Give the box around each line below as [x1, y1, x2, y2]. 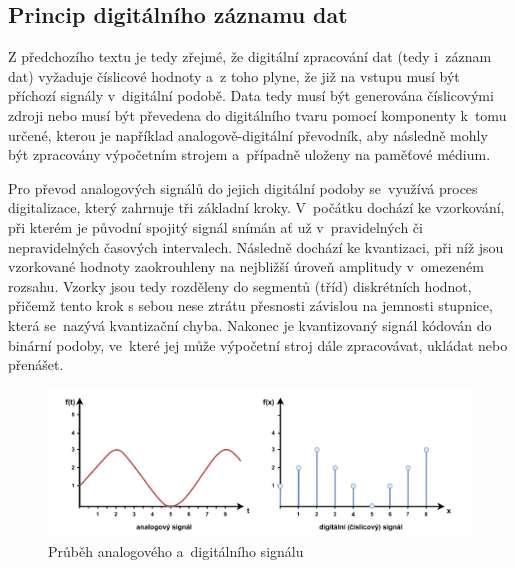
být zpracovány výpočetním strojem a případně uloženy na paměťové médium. [8, 144, 491, 165]
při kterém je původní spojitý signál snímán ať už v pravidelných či [8, 216, 423, 237]
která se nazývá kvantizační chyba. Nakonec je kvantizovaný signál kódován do [8, 314, 492, 335]
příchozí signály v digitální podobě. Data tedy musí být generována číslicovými [8, 85, 494, 106]
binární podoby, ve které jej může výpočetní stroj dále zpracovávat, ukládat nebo [8, 334, 508, 355]
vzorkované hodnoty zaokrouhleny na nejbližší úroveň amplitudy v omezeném [8, 256, 484, 277]
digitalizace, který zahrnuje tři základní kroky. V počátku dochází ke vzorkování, [8, 197, 505, 218]
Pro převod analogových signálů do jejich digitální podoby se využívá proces [8, 177, 478, 198]
